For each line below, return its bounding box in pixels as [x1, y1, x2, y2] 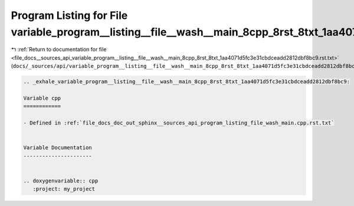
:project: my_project [32, 186, 96, 192]
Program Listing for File [11, 9, 128, 22]
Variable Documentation [23, 145, 93, 151]
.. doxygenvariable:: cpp [23, 177, 99, 184]
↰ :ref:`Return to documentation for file [11, 46, 107, 53]
